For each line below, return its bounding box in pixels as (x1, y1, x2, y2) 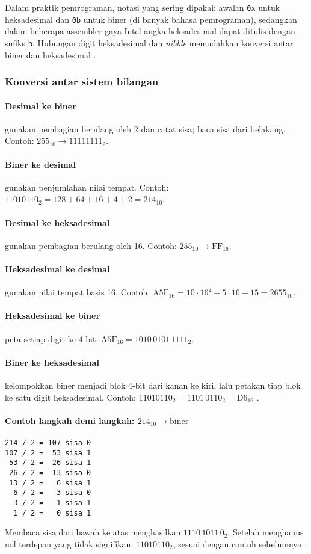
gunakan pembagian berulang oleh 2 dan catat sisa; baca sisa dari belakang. (5, 122, 286, 135)
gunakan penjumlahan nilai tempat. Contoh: (5, 180, 169, 193)
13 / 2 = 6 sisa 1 (9, 478, 91, 487)
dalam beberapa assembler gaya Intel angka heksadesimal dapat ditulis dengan (5, 25, 295, 37)
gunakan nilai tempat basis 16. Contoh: (5, 286, 150, 298)
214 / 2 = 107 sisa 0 (5, 438, 91, 447)
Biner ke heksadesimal (5, 355, 99, 368)
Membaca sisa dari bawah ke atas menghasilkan (5, 526, 181, 538)
